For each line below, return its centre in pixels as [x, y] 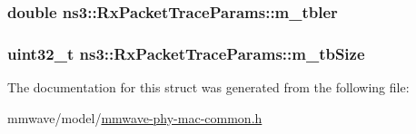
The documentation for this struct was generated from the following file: [208, 87]
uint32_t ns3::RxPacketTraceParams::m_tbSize [186, 53]
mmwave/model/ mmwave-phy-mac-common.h [135, 117]
